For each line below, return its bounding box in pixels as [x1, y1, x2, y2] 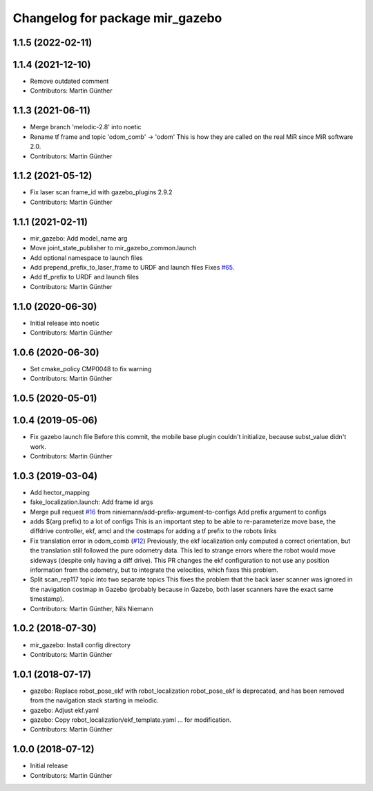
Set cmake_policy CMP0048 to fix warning [30, 364, 152, 373]
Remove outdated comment [30, 77, 109, 86]
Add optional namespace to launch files [30, 253, 143, 262]
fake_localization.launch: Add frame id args [30, 498, 153, 506]
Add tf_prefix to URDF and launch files [30, 273, 140, 281]
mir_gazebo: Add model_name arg [30, 234, 128, 242]
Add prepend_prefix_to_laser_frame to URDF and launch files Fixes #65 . [30, 263, 235, 271]
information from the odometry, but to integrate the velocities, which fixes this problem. [30, 566, 279, 574]
